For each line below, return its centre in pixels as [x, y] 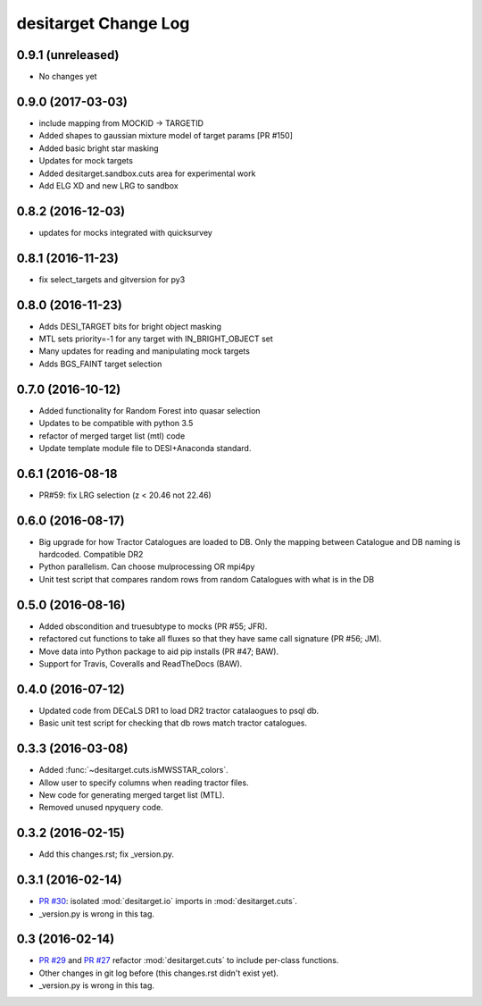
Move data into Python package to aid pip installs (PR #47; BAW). [159, 651]
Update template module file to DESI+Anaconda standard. [145, 448]
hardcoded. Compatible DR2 [91, 555]
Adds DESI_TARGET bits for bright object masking [130, 326]
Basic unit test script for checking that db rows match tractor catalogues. [173, 723]
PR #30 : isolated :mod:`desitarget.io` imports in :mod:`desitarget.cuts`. [168, 901]
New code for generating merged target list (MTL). [132, 794]
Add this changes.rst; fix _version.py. [106, 854]
